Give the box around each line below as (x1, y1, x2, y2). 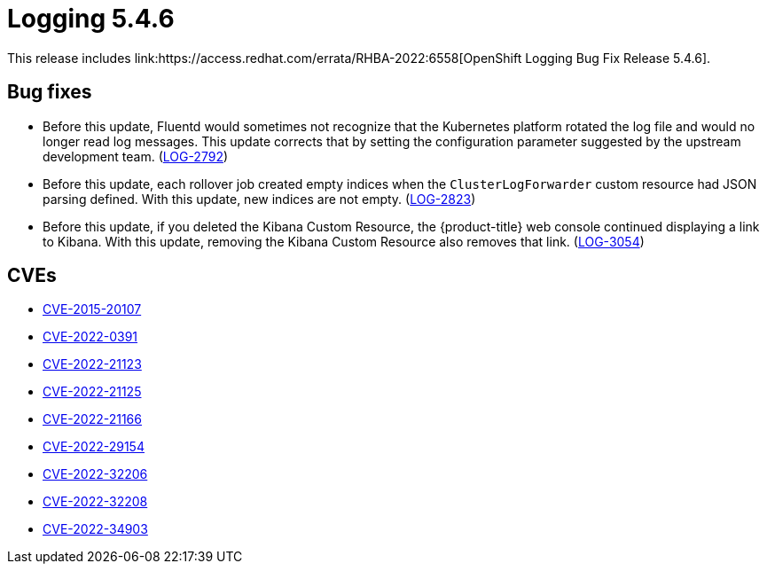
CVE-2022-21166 (43, 411, 142, 427)
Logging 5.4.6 (7, 4, 175, 34)
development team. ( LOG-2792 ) (43, 148, 229, 164)
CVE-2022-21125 (43, 384, 142, 400)
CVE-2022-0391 (43, 329, 138, 345)
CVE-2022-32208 (43, 494, 148, 510)
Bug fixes (7, 81, 92, 104)
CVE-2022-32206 (43, 466, 148, 482)
